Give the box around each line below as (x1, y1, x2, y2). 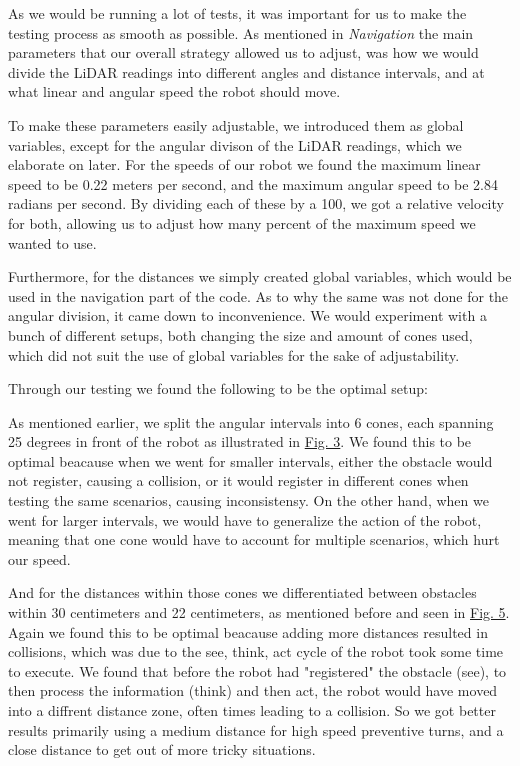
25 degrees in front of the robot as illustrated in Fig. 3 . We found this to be (8, 431, 472, 452)
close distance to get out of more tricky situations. (8, 739, 316, 760)
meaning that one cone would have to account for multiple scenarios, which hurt (8, 529, 500, 550)
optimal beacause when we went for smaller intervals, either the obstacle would (8, 450, 493, 471)
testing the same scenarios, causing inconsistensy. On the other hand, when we (8, 490, 489, 511)
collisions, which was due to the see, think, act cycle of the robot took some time (8, 641, 504, 662)
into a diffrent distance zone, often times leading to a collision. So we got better (8, 700, 496, 720)
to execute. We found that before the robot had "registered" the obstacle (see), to (8, 660, 507, 681)
